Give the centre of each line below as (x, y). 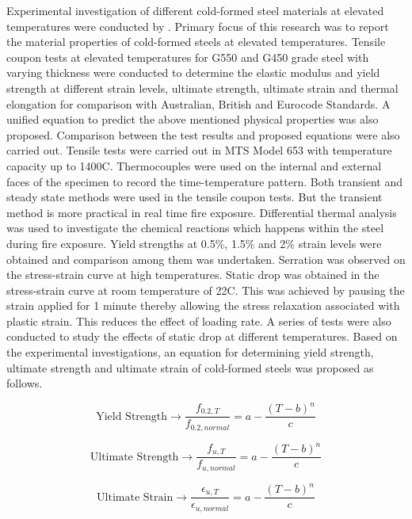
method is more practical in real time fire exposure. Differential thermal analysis (202, 212)
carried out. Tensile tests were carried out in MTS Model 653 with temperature (199, 150)
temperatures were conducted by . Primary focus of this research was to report (198, 26)
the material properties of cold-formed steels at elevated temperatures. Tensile (196, 42)
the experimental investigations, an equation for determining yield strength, (190, 352)
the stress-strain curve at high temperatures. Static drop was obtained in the (193, 275)
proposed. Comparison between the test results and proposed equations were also (203, 134)
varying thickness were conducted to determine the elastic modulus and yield (193, 73)
